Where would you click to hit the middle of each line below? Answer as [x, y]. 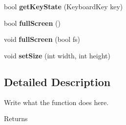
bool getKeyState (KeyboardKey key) [63, 6]
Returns [16, 118]
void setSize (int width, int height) [57, 55]
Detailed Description [57, 81]
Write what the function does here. [56, 102]
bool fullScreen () [32, 23]
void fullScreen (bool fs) [42, 39]
